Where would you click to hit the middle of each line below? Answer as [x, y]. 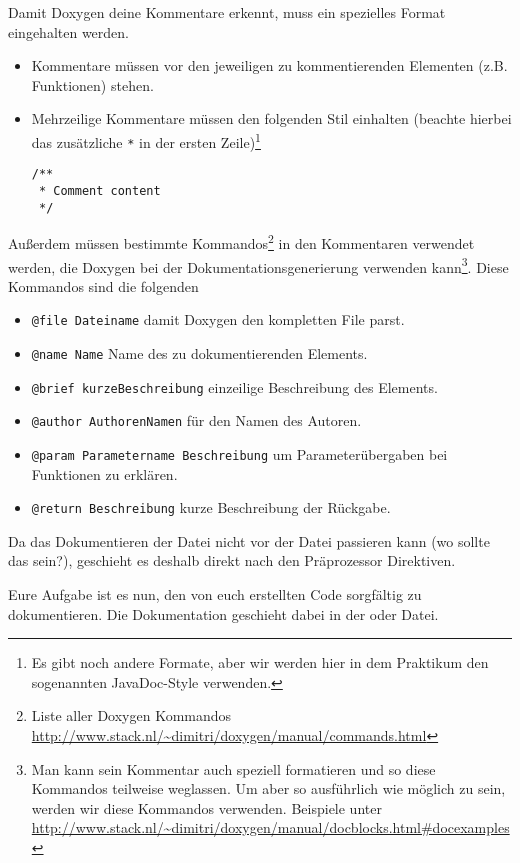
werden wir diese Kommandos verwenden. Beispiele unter [206, 807]
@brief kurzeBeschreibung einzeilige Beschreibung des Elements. [234, 386]
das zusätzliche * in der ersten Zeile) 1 [146, 140]
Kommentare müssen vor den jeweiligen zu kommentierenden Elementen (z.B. [269, 65]
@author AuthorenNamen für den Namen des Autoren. [196, 420]
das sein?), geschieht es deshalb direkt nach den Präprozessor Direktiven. [232, 560]
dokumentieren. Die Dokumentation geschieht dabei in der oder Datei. [223, 613]
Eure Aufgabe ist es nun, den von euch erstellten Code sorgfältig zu [215, 594]
